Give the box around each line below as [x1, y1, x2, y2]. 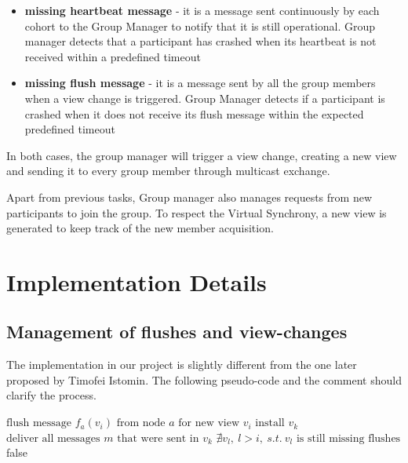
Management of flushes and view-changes [6, 319, 348, 344]
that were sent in [117, 432, 199, 444]
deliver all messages [6, 432, 100, 444]
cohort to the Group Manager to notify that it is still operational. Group [24, 17, 376, 34]
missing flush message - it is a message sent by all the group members [24, 75, 376, 91]
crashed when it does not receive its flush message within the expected [24, 105, 364, 122]
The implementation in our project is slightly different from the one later [6, 356, 357, 373]
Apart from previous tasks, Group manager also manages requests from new [6, 188, 373, 205]
